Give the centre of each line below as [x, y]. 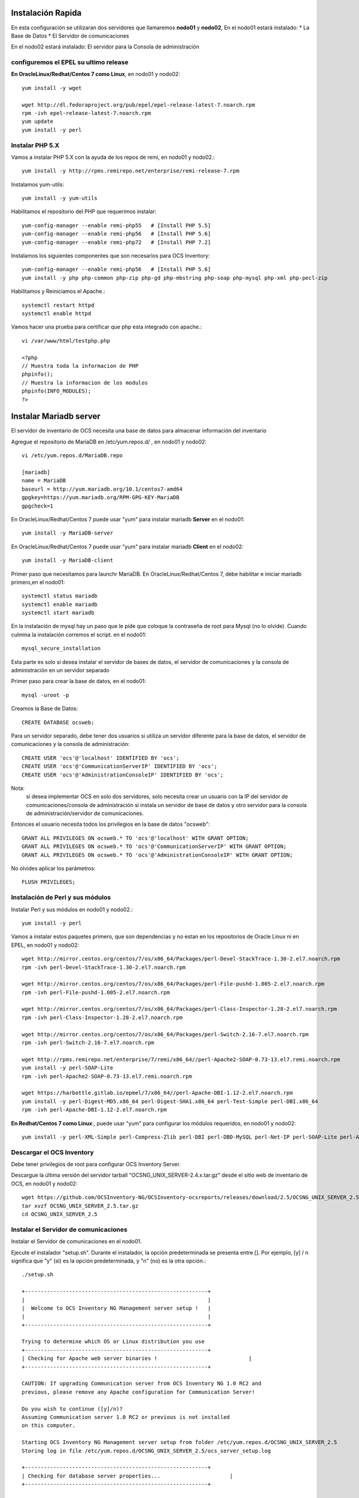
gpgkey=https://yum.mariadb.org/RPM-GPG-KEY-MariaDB [101, 498]
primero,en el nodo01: [38, 582]
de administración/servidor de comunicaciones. [85, 813]
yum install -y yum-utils [60, 198]
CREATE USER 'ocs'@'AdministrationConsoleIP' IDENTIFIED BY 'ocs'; [123, 775]
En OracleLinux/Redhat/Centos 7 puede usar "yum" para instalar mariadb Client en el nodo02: [127, 546]
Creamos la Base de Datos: [45, 709]
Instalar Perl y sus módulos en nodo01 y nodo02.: [72, 909]
